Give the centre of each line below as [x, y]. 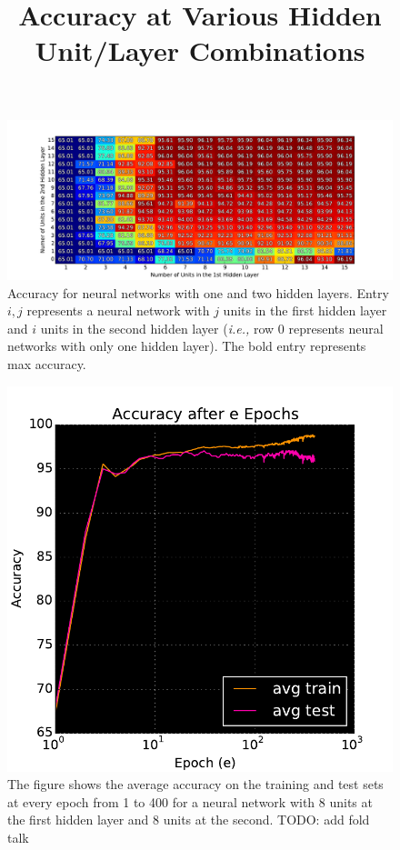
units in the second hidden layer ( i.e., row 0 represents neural [212, 328]
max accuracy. [47, 363]
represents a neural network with [118, 310]
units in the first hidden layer [305, 310]
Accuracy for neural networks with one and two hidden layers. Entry [198, 292]
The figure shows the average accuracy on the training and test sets [195, 784]
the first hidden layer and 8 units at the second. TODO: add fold [189, 820]
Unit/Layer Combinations [200, 50]
